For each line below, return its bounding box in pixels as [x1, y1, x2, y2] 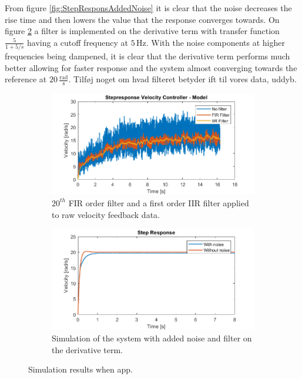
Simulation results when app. [28, 363, 133, 375]
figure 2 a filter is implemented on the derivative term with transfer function [5, 25, 280, 37]
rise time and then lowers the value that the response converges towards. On [5, 13, 280, 25]
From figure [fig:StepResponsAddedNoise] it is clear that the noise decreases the [5, 2, 292, 14]
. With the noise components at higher [146, 36, 285, 48]
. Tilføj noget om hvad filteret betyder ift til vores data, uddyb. [68, 73, 297, 85]
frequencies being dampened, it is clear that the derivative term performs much [5, 50, 290, 62]
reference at [5, 73, 47, 85]
